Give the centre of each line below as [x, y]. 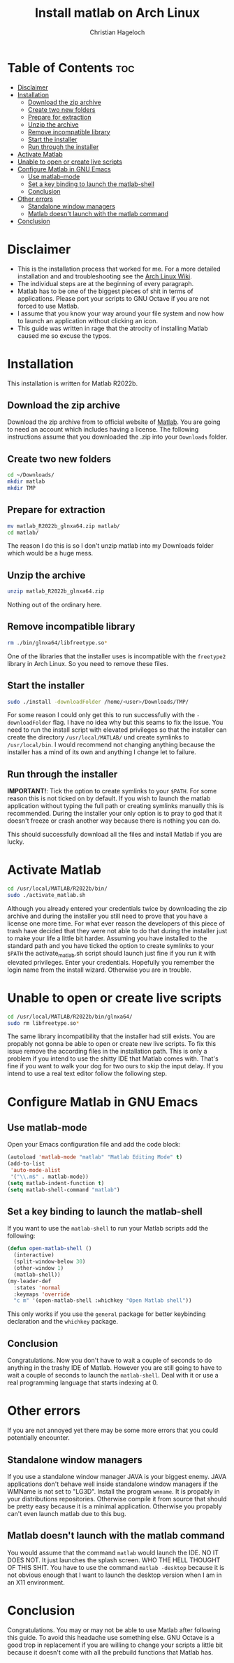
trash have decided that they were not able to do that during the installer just [117, 930]
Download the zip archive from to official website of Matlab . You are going [114, 422]
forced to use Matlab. [48, 306]
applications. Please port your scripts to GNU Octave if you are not [113, 298]
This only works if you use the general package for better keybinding [107, 1314]
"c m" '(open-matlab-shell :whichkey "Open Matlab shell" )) [103, 1301]
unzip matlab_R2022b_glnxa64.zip [56, 592]
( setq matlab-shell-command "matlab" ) [64, 1190]
